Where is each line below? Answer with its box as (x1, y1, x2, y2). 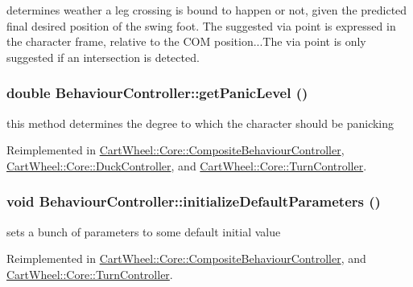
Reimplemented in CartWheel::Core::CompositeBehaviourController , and (6, 250, 366, 267)
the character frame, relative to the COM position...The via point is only (6, 33, 366, 50)
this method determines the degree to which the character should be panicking (6, 114, 394, 131)
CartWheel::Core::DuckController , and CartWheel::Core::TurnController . (6, 157, 367, 174)
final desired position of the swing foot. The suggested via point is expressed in (6, 17, 396, 34)
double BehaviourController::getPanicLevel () (6, 83, 308, 103)
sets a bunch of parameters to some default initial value (6, 223, 281, 240)
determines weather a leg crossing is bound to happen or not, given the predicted (6, 2, 407, 18)
